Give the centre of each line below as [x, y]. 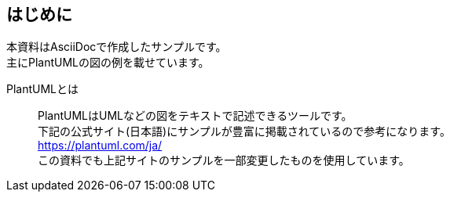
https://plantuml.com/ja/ [100, 146]
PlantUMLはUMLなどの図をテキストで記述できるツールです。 [195, 116]
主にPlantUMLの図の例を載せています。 [108, 63]
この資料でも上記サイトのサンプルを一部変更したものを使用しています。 [224, 160]
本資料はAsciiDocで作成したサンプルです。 [117, 47]
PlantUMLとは [43, 89]
